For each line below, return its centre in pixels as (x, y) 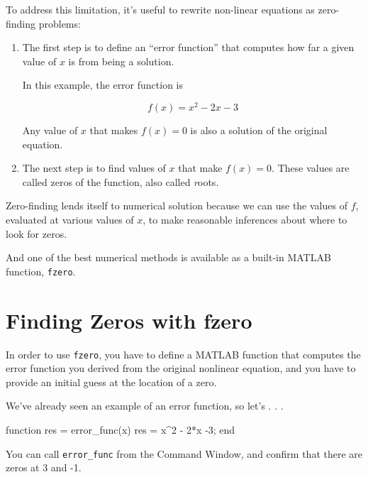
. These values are (311, 168)
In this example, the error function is (103, 85)
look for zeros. (37, 233)
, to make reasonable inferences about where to (245, 220)
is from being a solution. (121, 61)
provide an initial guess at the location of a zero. (111, 382)
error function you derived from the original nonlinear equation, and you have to (181, 368)
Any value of (50, 130)
